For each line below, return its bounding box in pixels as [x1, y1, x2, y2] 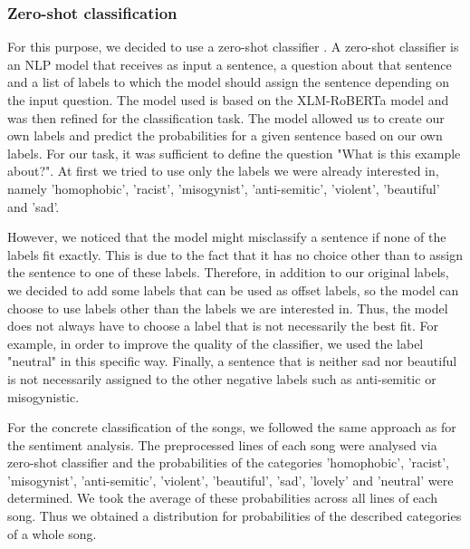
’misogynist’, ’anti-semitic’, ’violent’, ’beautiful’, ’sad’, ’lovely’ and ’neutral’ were [7, 470, 454, 489]
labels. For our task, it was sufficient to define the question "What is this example [7, 143, 461, 162]
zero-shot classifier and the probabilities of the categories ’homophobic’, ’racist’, [7, 453, 449, 472]
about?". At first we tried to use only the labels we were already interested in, [7, 161, 439, 180]
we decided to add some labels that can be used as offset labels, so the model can [7, 280, 459, 299]
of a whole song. [7, 524, 97, 543]
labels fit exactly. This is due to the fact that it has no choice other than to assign [7, 245, 463, 264]
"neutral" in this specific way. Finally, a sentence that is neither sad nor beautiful [7, 352, 457, 371]
